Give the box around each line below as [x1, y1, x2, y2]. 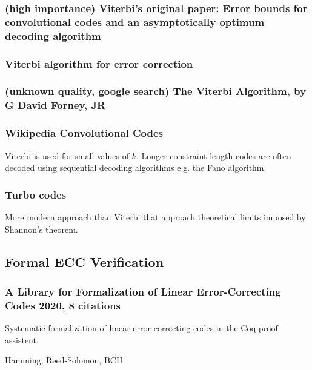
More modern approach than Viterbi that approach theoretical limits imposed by [5, 210, 306, 223]
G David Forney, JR [5, 97, 106, 113]
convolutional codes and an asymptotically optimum [5, 14, 265, 29]
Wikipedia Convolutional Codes [5, 125, 163, 140]
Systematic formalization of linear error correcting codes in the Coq [5, 322, 256, 334]
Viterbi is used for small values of [5, 149, 129, 162]
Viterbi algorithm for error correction [5, 56, 193, 71]
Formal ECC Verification [5, 252, 164, 271]
